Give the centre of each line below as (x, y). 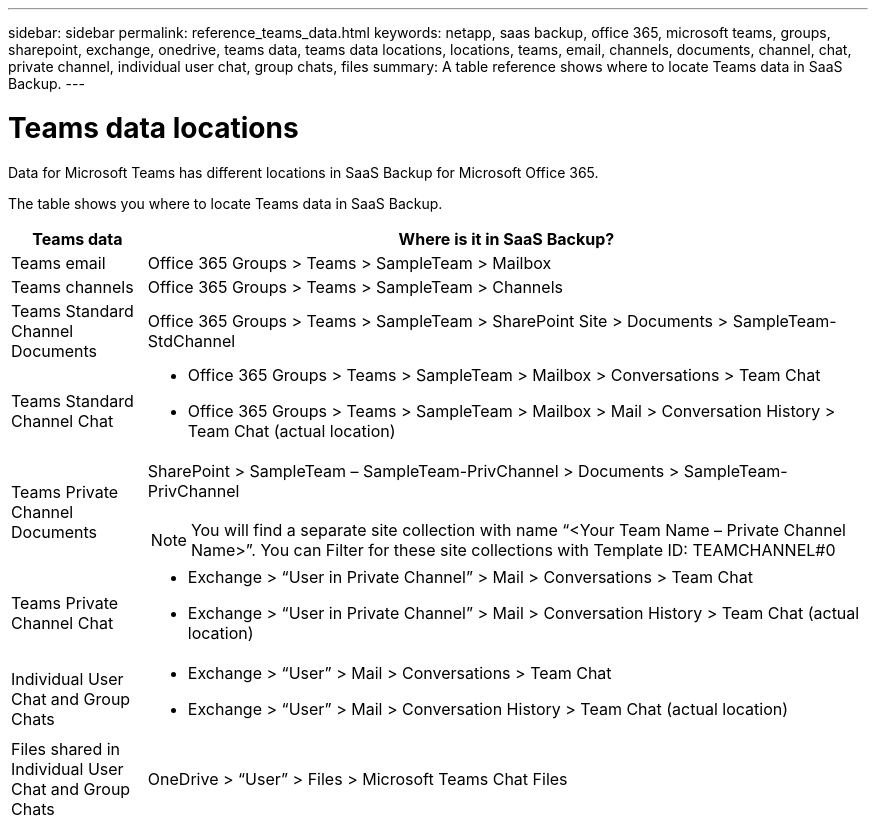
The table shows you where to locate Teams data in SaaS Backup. (225, 203)
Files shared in (66, 748)
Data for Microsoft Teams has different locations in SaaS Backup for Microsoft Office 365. (303, 172)
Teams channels (72, 286)
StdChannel (191, 340)
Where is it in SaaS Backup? (506, 238)
